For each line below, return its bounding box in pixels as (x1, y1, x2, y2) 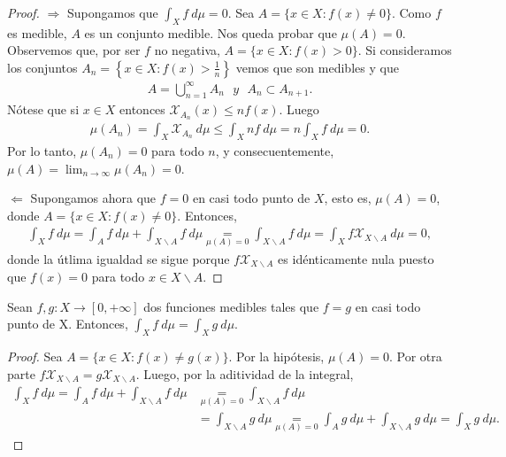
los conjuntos (7, 58, 78, 76)
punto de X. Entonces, (7, 314, 128, 333)
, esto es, (324, 189, 372, 207)
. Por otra (388, 347, 442, 366)
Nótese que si (7, 100, 80, 119)
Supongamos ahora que (30, 189, 157, 207)
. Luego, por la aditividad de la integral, (135, 364, 354, 383)
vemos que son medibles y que (235, 58, 399, 76)
